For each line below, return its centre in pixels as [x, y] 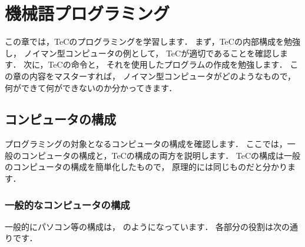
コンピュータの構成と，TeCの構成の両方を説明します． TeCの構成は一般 [161, 155]
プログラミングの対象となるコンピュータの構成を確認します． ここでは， [146, 144]
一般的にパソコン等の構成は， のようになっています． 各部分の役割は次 [143, 226]
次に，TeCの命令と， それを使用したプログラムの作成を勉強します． [155, 64]
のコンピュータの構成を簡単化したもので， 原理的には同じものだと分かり [146, 167]
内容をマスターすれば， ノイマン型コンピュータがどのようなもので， [163, 76]
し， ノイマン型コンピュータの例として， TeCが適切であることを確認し [142, 53]
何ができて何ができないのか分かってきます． [91, 87]
